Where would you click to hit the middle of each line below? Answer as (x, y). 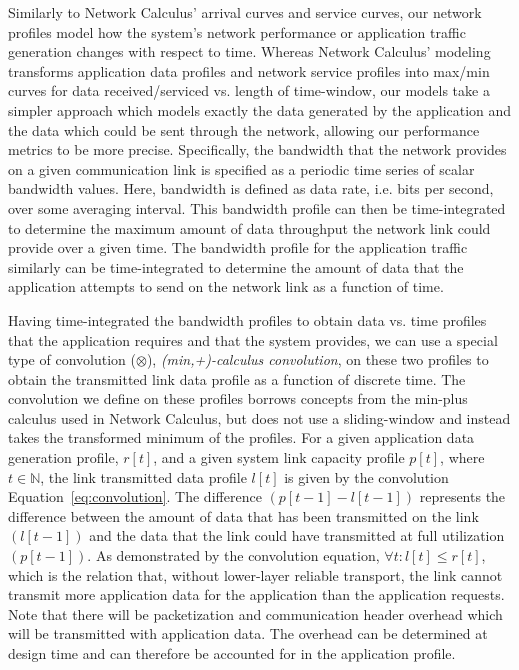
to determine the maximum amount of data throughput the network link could (249, 227)
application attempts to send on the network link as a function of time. (226, 286)
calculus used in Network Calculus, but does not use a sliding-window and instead (259, 417)
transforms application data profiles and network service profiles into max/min (249, 70)
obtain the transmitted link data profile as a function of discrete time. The (237, 378)
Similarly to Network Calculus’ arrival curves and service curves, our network (245, 12)
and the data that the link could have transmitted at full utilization (297, 535)
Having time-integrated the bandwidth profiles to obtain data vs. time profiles (247, 319)
